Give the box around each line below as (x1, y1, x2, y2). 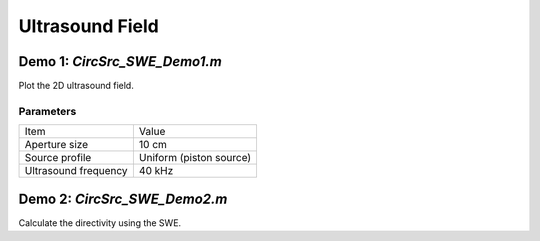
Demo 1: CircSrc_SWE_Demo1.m (18, 53, 222, 70)
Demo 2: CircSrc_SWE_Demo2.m (18, 190, 228, 207)
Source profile (24, 151, 92, 165)
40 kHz (138, 164, 174, 178)
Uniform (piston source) (138, 151, 252, 165)
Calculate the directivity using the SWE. (18, 216, 182, 229)
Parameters (18, 104, 77, 118)
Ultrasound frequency (24, 164, 129, 178)
